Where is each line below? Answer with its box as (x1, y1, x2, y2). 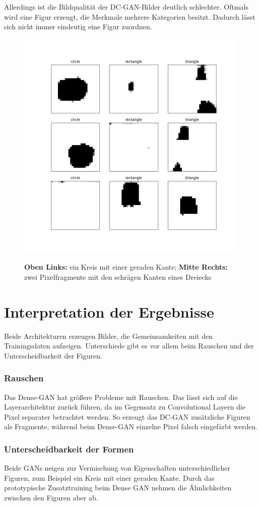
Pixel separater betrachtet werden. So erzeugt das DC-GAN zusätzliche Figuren (4, 411, 250, 422)
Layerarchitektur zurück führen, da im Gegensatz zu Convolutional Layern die (4, 401, 246, 412)
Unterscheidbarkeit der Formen (4, 442, 134, 455)
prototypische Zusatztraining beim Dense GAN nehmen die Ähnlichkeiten (4, 482, 232, 493)
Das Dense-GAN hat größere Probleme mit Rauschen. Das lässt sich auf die (4, 391, 238, 402)
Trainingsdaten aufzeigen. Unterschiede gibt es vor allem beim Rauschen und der (4, 340, 254, 351)
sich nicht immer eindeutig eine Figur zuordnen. (4, 21, 152, 32)
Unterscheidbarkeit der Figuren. (4, 350, 102, 361)
